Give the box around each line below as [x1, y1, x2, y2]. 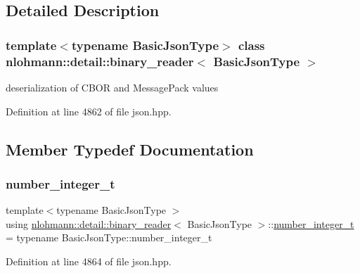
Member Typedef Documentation [6, 138, 254, 160]
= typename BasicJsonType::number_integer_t [6, 230, 212, 245]
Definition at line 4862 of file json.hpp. [6, 103, 172, 118]
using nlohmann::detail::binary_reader [6, 216, 172, 231]
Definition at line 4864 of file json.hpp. [6, 253, 172, 268]
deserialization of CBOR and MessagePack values [6, 80, 219, 94]
